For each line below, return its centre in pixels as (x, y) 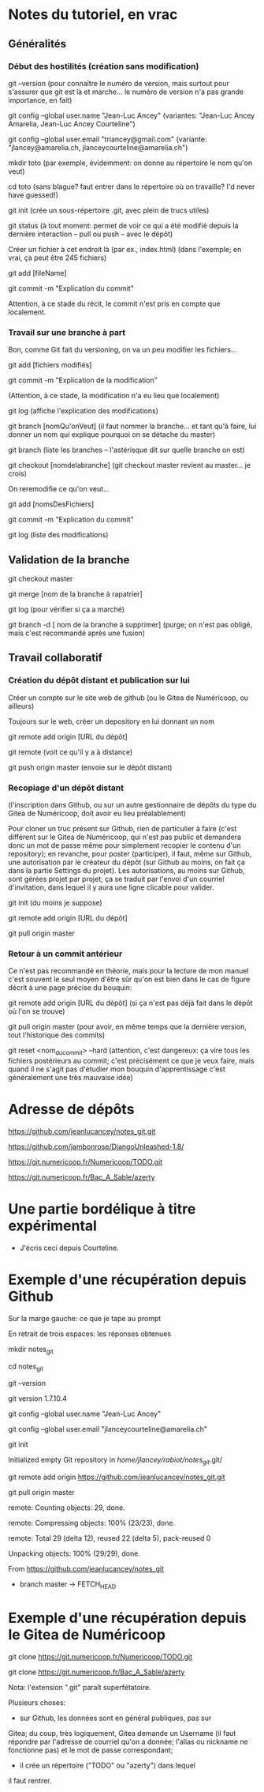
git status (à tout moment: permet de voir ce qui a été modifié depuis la (123, 225)
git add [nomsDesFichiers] (51, 504)
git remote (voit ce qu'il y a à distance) (71, 751)
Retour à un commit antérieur (65, 954)
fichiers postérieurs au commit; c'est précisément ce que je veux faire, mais (131, 1061)
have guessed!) (33, 194)
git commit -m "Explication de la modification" (83, 380)
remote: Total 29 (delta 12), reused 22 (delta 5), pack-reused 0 (110, 1538)
